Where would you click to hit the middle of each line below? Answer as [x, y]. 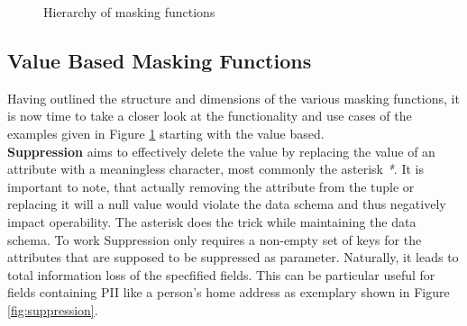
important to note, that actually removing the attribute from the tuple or [211, 186]
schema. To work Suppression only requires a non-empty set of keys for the [215, 239]
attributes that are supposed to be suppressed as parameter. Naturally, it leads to [233, 257]
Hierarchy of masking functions [129, 12]
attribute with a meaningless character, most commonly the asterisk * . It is [215, 169]
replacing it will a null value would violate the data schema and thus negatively [227, 204]
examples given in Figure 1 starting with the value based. [166, 133]
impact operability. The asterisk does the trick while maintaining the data [212, 221]
